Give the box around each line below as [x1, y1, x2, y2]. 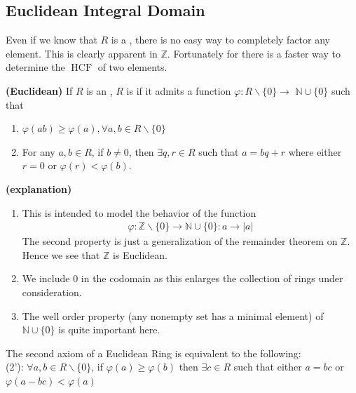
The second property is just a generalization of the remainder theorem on [22, 234, 338, 248]
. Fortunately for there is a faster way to [167, 46, 341, 60]
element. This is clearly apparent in [6, 46, 158, 60]
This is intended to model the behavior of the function [22, 205, 256, 220]
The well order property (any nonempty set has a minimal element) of [22, 308, 324, 323]
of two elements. [97, 60, 167, 74]
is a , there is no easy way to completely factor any [111, 32, 330, 47]
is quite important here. [58, 322, 160, 337]
